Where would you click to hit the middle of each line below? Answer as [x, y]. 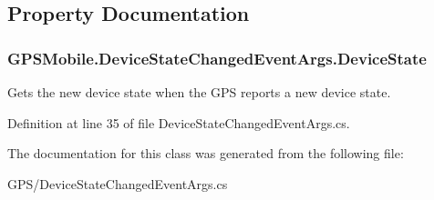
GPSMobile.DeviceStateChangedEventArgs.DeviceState [217, 58]
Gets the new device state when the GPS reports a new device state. [199, 92]
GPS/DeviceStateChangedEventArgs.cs [118, 183]
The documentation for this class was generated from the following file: [206, 153]
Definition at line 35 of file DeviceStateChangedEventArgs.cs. [179, 122]
